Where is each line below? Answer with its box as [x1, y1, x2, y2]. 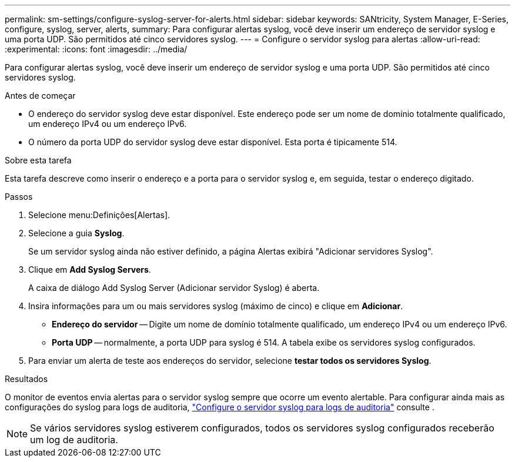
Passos [5, 192, 33, 202]
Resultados [5, 374, 48, 384]
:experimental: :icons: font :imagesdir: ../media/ [5, 44, 188, 54]
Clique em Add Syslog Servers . [28, 265, 151, 274]
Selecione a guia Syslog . [28, 228, 125, 238]
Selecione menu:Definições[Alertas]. [28, 210, 170, 220]
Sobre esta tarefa [5, 155, 72, 165]
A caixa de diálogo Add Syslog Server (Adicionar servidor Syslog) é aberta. [28, 283, 320, 293]
